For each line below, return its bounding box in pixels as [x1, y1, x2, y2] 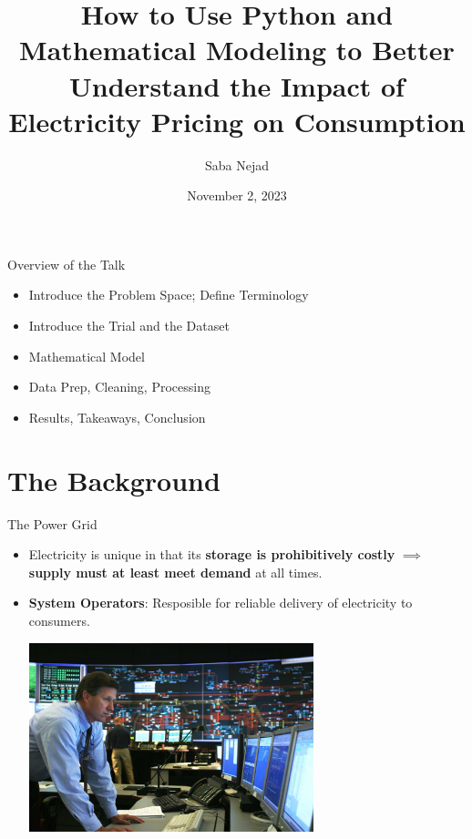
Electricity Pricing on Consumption [8, 102, 466, 139]
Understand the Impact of [69, 67, 405, 104]
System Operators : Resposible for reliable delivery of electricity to [28, 593, 413, 612]
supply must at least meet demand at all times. [28, 562, 323, 581]
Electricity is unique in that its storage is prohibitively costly [28, 545, 395, 564]
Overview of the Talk [7, 254, 126, 273]
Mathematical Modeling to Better [19, 31, 455, 68]
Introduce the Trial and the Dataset [28, 316, 230, 335]
